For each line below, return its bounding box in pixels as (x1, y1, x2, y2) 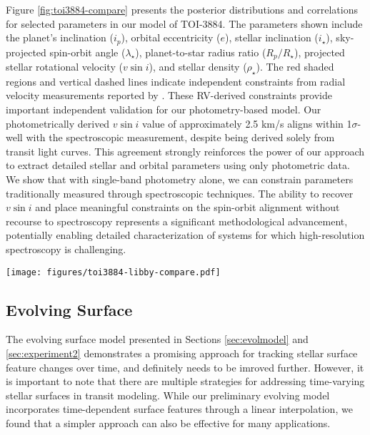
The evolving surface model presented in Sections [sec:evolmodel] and (6, 332, 309, 347)
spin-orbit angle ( (49, 44, 126, 59)
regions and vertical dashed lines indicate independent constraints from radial (6, 73, 346, 88)
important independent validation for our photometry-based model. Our (6, 102, 321, 117)
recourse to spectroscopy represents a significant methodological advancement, (6, 213, 348, 228)
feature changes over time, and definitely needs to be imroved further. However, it (6, 359, 364, 374)
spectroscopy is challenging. (6, 242, 126, 257)
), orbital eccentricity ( (121, 30, 221, 45)
